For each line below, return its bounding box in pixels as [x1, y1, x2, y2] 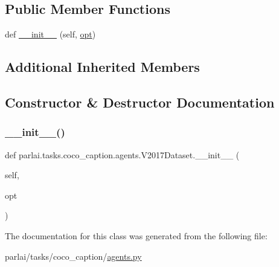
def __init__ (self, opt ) [5, 28, 96, 40]
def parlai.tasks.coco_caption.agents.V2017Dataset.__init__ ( [5, 148, 240, 161]
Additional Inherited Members [5, 57, 200, 76]
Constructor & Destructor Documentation [5, 92, 275, 111]
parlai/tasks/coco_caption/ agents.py [5, 249, 142, 262]
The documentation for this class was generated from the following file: [5, 229, 268, 242]
